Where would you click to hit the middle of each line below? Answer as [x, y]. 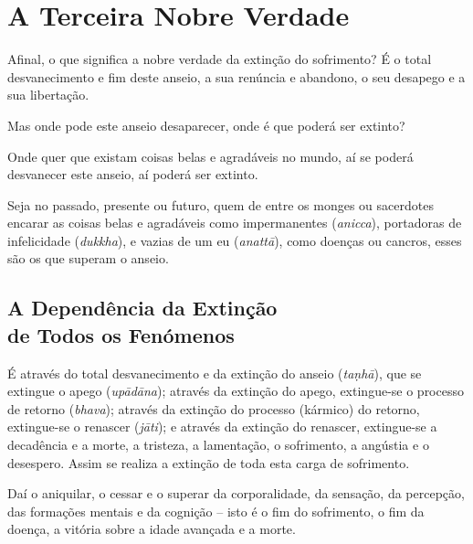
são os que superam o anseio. [88, 258]
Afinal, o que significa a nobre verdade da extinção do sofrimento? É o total [220, 59]
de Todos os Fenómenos [121, 334]
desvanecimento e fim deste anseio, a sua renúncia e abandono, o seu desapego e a [236, 76]
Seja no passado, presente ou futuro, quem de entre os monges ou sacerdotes [221, 204]
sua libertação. [48, 95]
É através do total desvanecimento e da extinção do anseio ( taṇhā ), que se [215, 373]
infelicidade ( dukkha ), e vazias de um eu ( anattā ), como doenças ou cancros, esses [235, 240]
